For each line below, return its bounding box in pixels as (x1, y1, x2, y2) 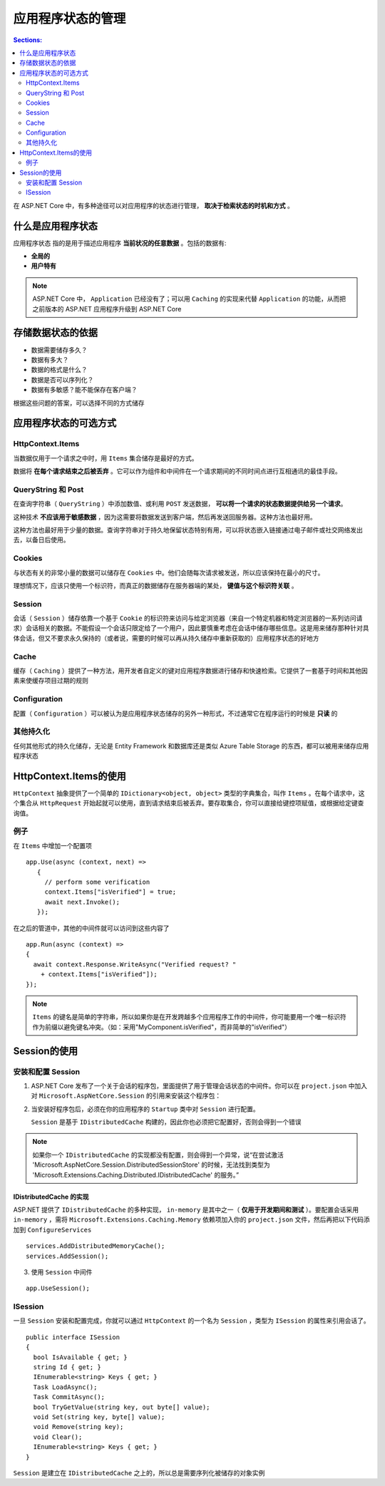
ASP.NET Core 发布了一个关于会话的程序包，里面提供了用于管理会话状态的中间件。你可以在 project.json (31, 1081, 347, 1090)
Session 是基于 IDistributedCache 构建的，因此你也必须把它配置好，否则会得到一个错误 (31, 1118, 302, 1126)
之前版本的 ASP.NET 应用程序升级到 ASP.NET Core (32, 304, 182, 313)
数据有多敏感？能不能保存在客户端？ (31, 386, 138, 394)
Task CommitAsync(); (33, 1393, 106, 1401)
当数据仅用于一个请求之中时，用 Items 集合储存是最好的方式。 (13, 453, 199, 463)
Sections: (13, 36, 43, 44)
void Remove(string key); (33, 1423, 124, 1431)
